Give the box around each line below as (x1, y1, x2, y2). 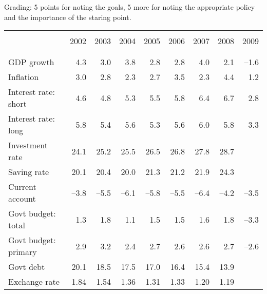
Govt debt (8, 261, 45, 273)
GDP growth (8, 56, 54, 68)
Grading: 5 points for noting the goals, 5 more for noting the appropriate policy (4, 2, 255, 12)
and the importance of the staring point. (4, 11, 131, 22)
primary (8, 246, 37, 258)
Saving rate (8, 166, 49, 178)
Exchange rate (8, 276, 60, 288)
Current (8, 181, 36, 193)
